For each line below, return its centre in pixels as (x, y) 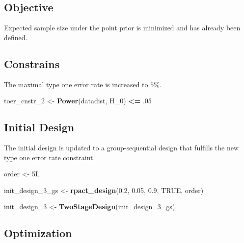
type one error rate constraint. (50, 157)
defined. (16, 37)
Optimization (38, 233)
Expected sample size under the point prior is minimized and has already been (122, 28)
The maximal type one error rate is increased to (76, 84)
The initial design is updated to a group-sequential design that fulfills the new (122, 147)
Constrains (32, 63)
